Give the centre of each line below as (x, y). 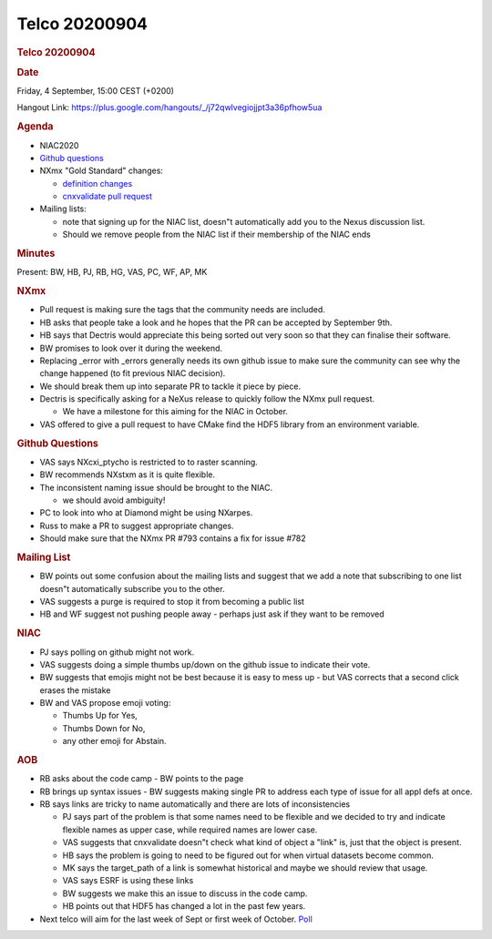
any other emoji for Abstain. (115, 741)
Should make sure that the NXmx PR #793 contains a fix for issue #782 (173, 538)
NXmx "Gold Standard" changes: (102, 171)
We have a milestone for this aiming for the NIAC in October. (175, 412)
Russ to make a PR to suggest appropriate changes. (137, 526)
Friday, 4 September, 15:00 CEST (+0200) (96, 91)
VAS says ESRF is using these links (128, 881)
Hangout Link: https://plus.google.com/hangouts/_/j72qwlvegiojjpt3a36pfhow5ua (169, 107)
